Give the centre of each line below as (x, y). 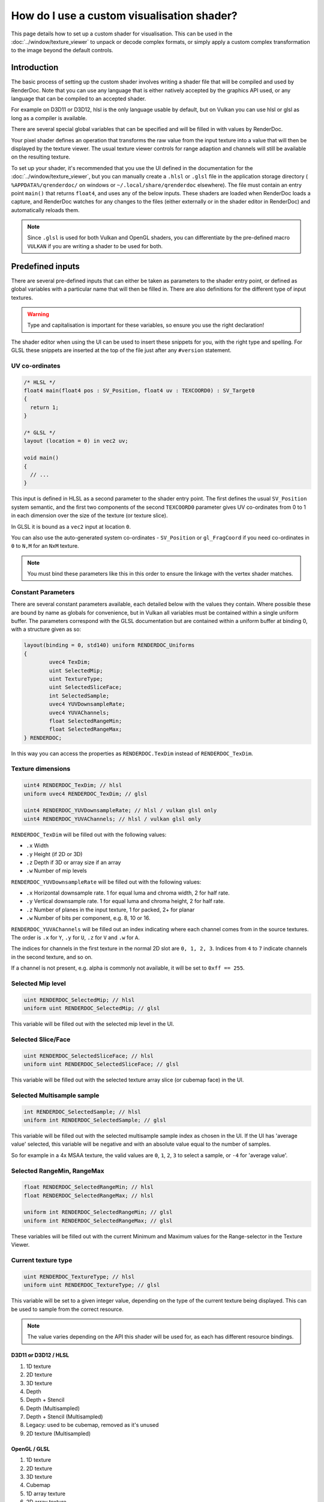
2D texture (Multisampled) (58, 1434)
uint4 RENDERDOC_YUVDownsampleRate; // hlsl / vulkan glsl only (120, 810)
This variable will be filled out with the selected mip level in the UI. (92, 1024)
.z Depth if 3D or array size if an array (73, 862)
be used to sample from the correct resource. (67, 1309)
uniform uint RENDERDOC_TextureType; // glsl (92, 1285)
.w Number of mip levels (56, 871)
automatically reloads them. (45, 210)
